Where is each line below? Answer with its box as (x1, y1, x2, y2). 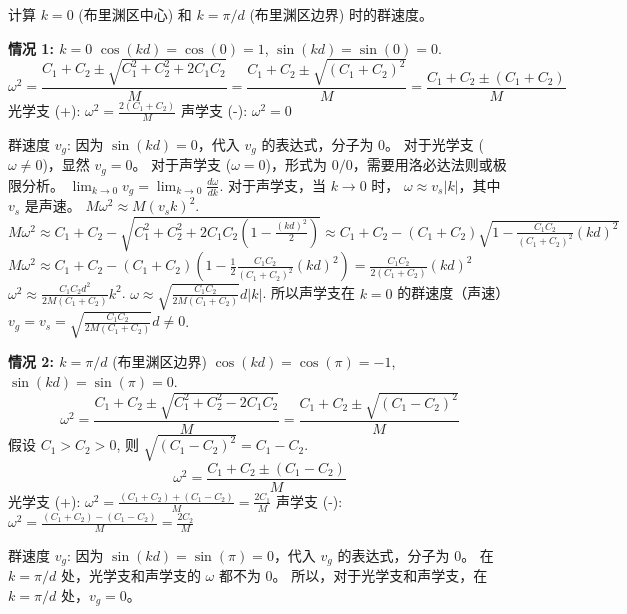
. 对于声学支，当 (219, 174, 326, 195)
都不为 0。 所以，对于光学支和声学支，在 (218, 565, 488, 586)
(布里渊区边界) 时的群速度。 (249, 4, 433, 24)
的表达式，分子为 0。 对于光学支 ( (261, 133, 484, 154)
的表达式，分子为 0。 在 (337, 544, 494, 565)
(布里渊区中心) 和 (78, 4, 192, 24)
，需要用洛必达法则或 (352, 154, 493, 175)
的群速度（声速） (397, 282, 510, 303)
